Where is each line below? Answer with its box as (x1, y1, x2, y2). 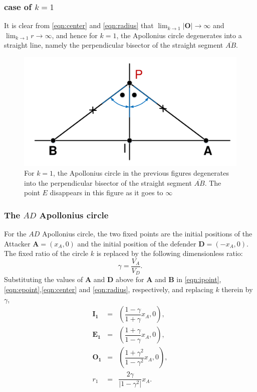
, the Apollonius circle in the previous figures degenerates (53, 168, 229, 178)
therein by (221, 284, 253, 295)
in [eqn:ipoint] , (176, 274, 221, 285)
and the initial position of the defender (77, 238, 196, 248)
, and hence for (52, 30, 98, 40)
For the (4, 228, 27, 239)
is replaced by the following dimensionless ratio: (96, 248, 243, 258)
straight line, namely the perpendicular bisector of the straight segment (4, 40, 223, 50)
